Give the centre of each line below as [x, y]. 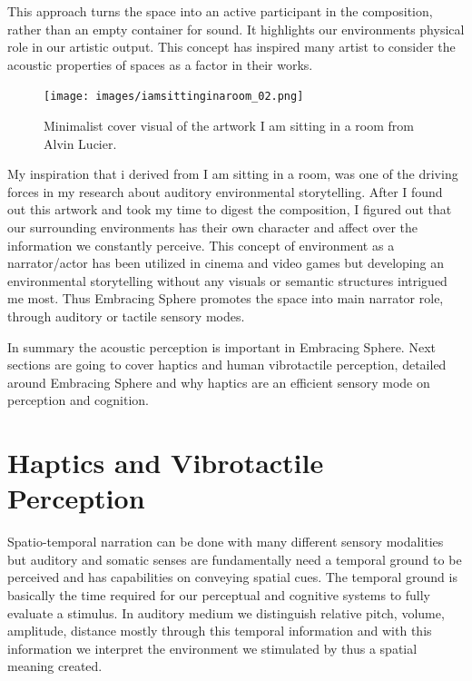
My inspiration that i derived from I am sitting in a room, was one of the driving [233, 174]
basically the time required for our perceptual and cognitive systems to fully [219, 595]
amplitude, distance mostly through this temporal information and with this [220, 631]
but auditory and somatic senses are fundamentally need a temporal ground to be [235, 559]
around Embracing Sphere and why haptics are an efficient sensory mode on [219, 382]
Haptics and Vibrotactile [166, 463]
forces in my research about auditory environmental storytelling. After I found [225, 191]
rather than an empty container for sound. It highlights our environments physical [236, 29]
